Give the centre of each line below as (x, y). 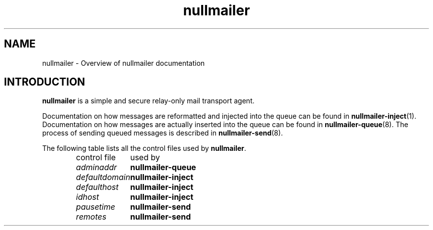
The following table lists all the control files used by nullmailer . (144, 148)
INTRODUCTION (45, 82)
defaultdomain (103, 177)
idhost (87, 197)
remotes (91, 217)
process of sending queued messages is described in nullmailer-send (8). (163, 133)
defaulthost (97, 187)
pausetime (95, 207)
